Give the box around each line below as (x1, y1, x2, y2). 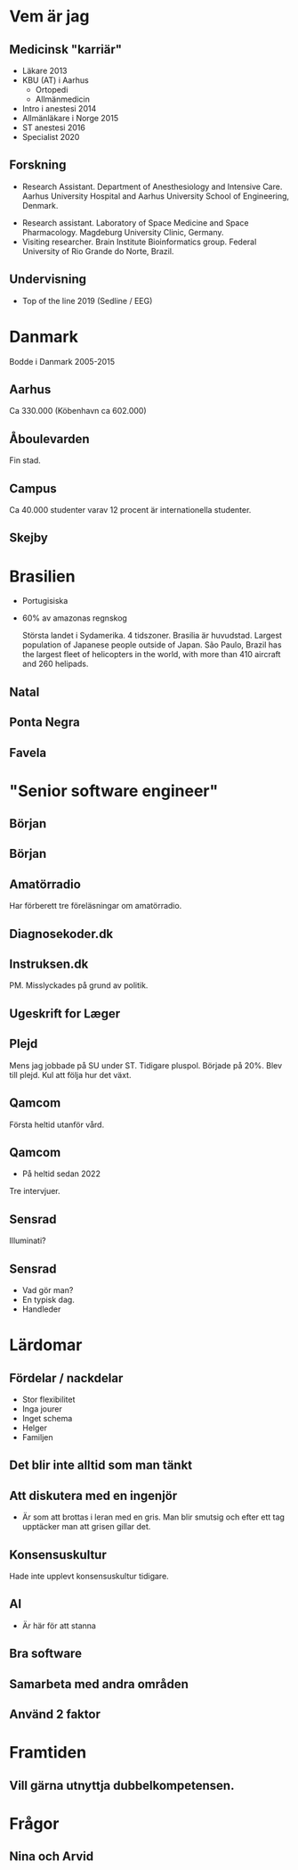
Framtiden (9, 1742, 87, 1763)
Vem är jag (9, 6, 90, 27)
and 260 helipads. (21, 658, 89, 670)
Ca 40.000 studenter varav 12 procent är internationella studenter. (9, 505, 252, 515)
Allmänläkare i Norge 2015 (21, 113, 118, 123)
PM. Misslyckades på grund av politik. (9, 980, 149, 991)
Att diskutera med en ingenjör (9, 1487, 178, 1503)
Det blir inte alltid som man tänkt (9, 1458, 193, 1473)
